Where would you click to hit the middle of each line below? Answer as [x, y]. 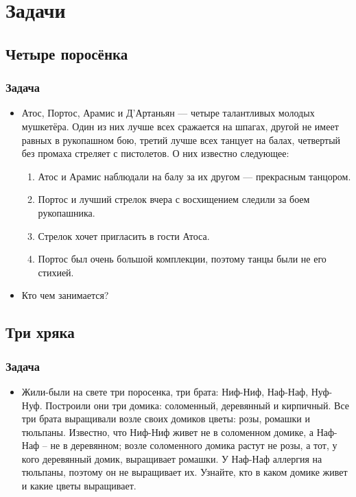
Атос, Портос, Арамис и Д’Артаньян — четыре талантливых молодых [168, 113]
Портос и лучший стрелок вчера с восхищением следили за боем [174, 199]
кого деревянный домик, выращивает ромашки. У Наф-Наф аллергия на [172, 458]
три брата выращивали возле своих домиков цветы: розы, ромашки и [166, 419]
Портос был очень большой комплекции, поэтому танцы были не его [182, 259]
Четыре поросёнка [67, 53]
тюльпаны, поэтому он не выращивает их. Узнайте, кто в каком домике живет [185, 472]
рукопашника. [67, 212]
